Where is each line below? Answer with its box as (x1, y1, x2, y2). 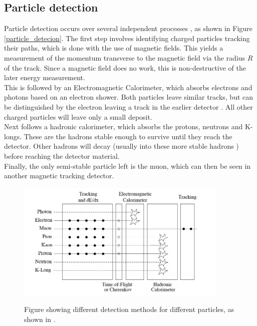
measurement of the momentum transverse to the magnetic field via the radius (4, 52, 245, 63)
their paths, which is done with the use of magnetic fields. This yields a (4, 43, 223, 53)
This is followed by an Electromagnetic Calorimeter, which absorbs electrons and (4, 82, 252, 92)
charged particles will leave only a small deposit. (4, 111, 152, 122)
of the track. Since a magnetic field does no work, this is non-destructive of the (4, 62, 246, 73)
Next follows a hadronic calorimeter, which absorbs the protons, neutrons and (4, 121, 243, 132)
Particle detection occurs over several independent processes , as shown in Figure (4, 23, 252, 34)
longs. (4, 131, 22, 141)
